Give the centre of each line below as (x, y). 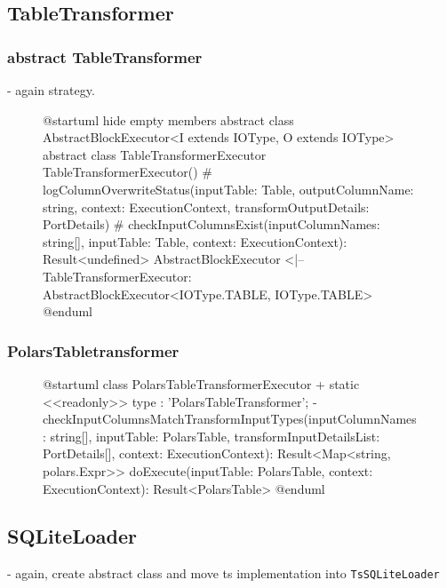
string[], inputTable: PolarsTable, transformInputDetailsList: (215, 436)
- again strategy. (51, 90)
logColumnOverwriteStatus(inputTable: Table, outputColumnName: (228, 189)
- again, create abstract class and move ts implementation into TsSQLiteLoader (223, 573)
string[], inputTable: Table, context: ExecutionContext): (195, 241)
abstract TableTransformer (105, 56)
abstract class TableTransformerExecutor (155, 154)
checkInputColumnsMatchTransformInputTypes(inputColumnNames (230, 419)
